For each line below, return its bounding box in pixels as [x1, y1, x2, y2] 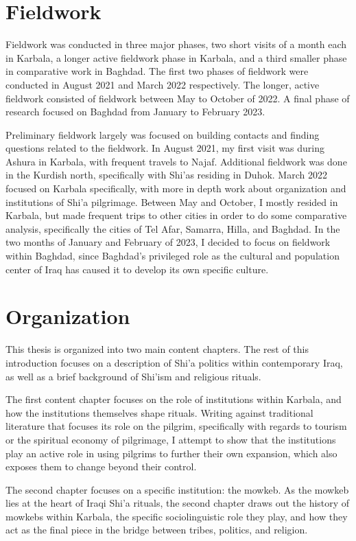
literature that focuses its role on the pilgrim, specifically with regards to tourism [5, 419, 347, 433]
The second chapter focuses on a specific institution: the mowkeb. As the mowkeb [5, 482, 349, 496]
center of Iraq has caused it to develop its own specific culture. [5, 262, 269, 276]
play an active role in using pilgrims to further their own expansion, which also [5, 446, 337, 460]
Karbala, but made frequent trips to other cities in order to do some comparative [5, 208, 347, 222]
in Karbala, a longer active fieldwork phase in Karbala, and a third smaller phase [5, 50, 347, 65]
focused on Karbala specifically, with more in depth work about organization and [5, 181, 346, 196]
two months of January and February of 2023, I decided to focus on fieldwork [5, 235, 331, 249]
